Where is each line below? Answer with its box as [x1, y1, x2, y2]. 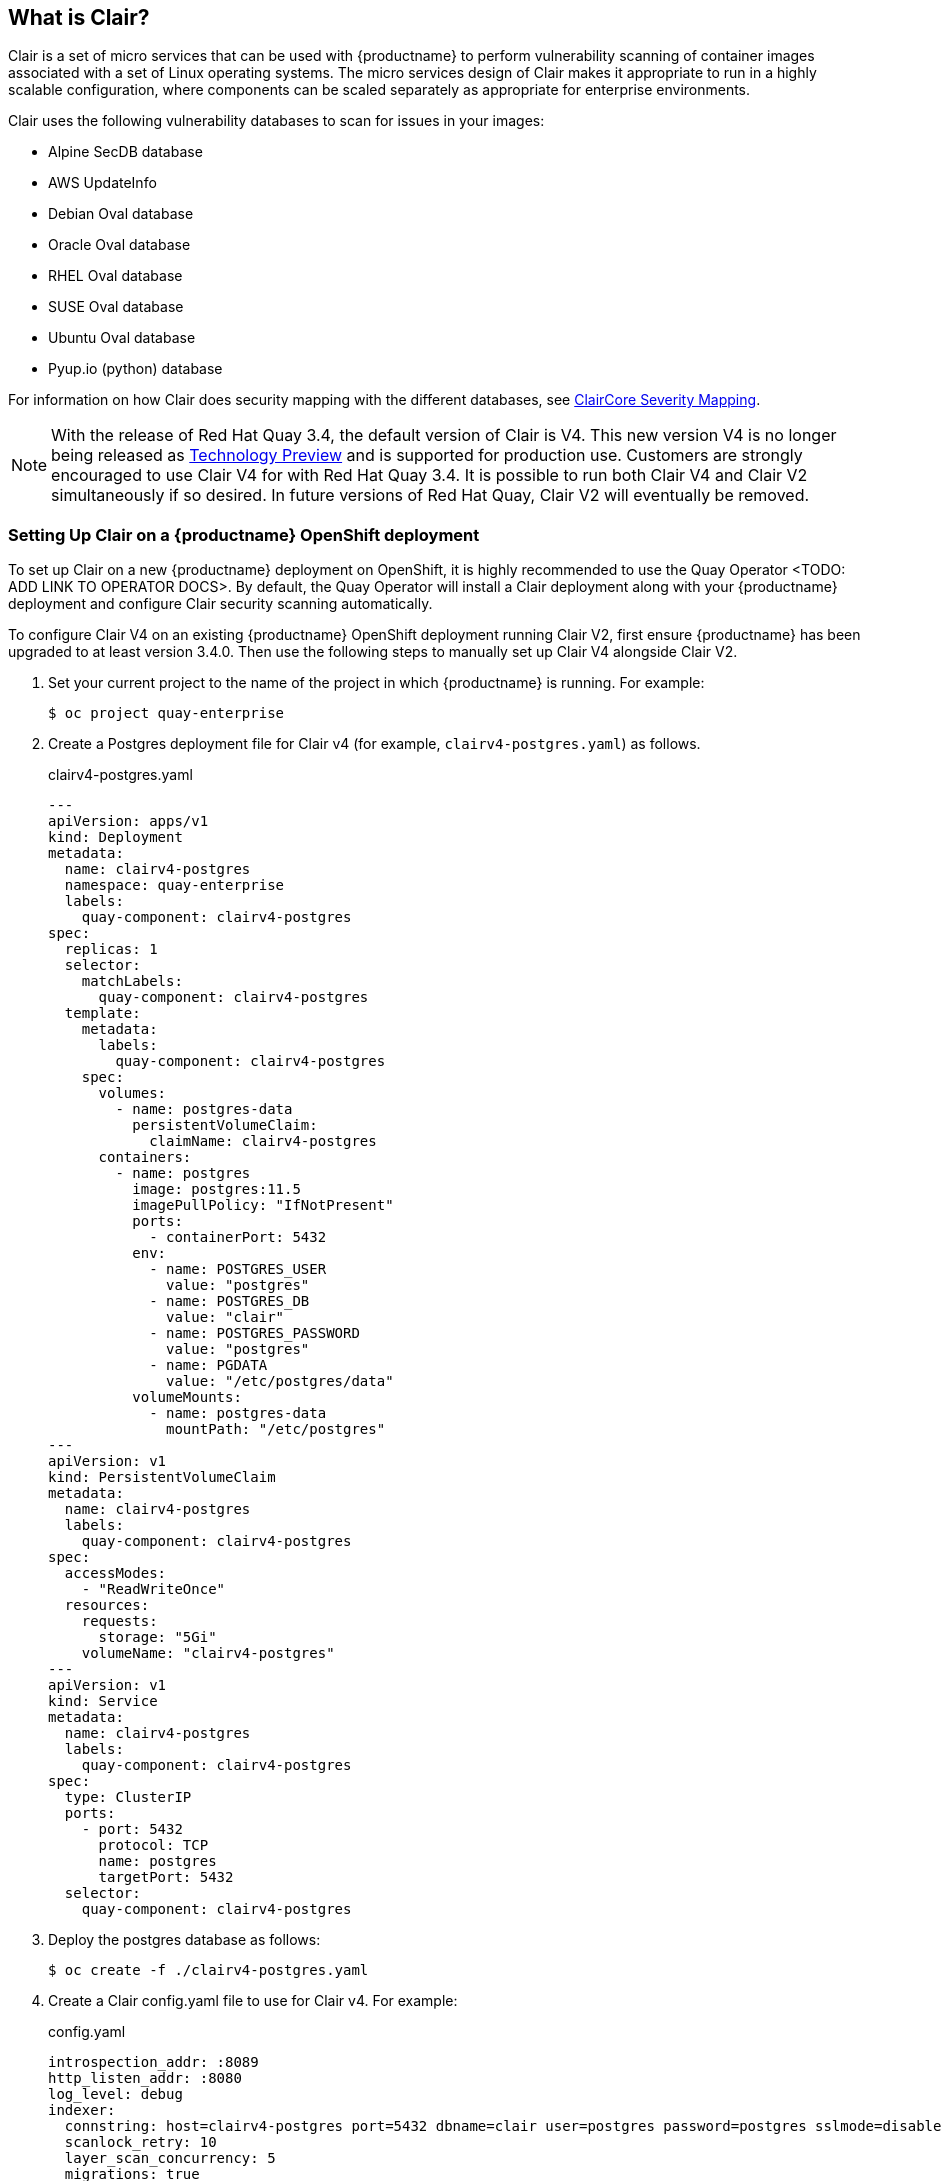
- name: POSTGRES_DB [149, 1293, 310, 1310]
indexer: [48, 2102, 116, 2119]
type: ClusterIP [64, 1789, 192, 1806]
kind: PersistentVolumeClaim [48, 1469, 276, 1486]
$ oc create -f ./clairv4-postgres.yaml [48, 1962, 369, 1979]
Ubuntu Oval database [48, 329, 196, 347]
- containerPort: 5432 [149, 1229, 327, 1246]
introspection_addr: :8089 [48, 2054, 259, 2071]
